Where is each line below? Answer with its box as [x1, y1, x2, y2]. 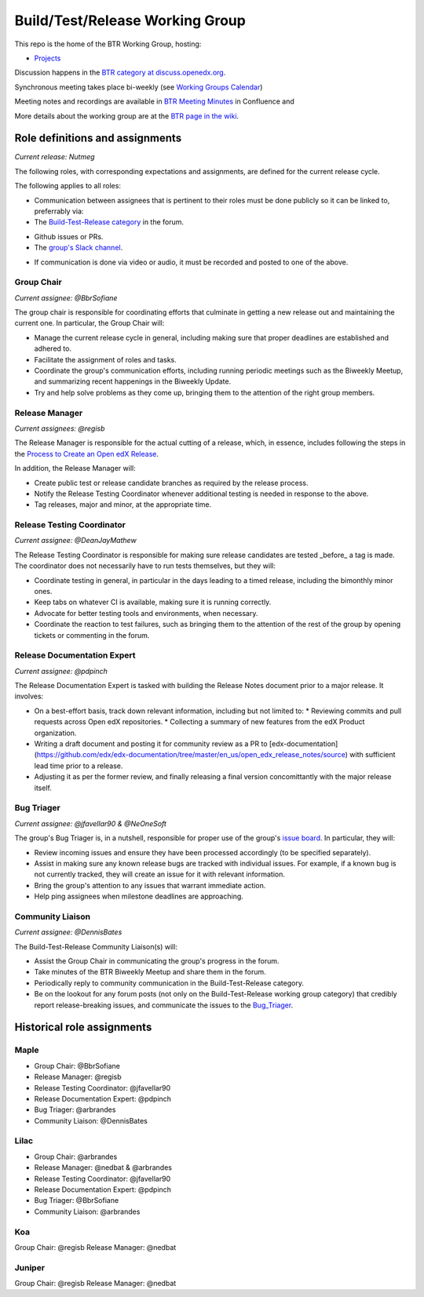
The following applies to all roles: [14, 181, 122, 191]
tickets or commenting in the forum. [34, 630, 150, 639]
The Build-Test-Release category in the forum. [34, 217, 185, 227]
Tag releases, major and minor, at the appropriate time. [34, 500, 212, 509]
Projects [34, 53, 61, 63]
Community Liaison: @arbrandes [34, 1207, 141, 1216]
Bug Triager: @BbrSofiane [34, 1196, 119, 1205]
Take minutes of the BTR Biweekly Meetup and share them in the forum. [34, 967, 266, 977]
